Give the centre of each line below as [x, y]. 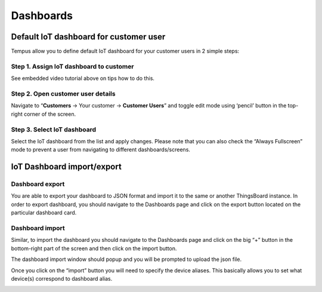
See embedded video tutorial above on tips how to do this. [83, 78]
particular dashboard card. [44, 213]
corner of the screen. [50, 114]
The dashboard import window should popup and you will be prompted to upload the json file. [126, 259]
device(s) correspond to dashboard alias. [62, 278]
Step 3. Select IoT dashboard [54, 130]
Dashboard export [38, 184]
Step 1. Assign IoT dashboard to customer [72, 66]
